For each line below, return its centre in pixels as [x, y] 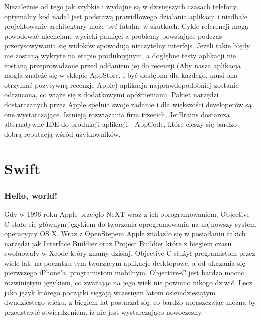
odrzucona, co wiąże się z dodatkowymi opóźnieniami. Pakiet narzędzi [112, 95]
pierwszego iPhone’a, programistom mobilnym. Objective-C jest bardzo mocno [125, 272]
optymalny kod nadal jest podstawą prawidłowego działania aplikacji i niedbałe [126, 16]
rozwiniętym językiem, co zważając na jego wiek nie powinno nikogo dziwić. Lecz [128, 282]
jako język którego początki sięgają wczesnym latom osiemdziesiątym [110, 292]
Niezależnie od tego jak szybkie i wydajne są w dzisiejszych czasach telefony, [121, 6]
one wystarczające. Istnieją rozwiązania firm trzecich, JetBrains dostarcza [117, 114]
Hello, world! [31, 195]
